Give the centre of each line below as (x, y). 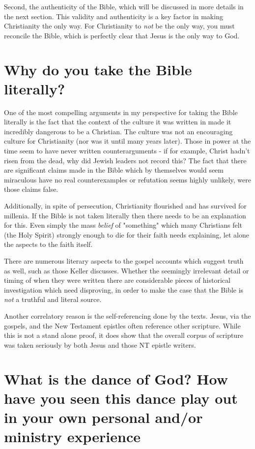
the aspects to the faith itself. (48, 244)
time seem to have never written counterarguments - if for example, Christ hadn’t (127, 151)
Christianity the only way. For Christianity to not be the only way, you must (119, 26)
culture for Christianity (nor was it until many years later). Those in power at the (127, 141)
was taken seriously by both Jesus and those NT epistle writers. (100, 344)
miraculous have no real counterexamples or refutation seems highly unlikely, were (127, 179)
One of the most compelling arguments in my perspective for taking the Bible (121, 112)
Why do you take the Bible (98, 69)
